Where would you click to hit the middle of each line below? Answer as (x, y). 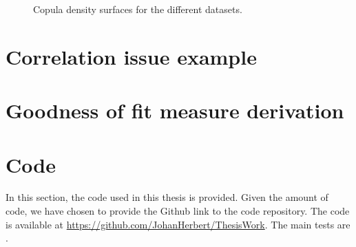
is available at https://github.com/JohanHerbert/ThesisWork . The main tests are (178, 224)
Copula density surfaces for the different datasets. (138, 9)
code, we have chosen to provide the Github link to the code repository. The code (178, 211)
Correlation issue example (131, 56)
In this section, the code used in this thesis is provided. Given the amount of (167, 197)
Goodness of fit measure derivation (175, 110)
